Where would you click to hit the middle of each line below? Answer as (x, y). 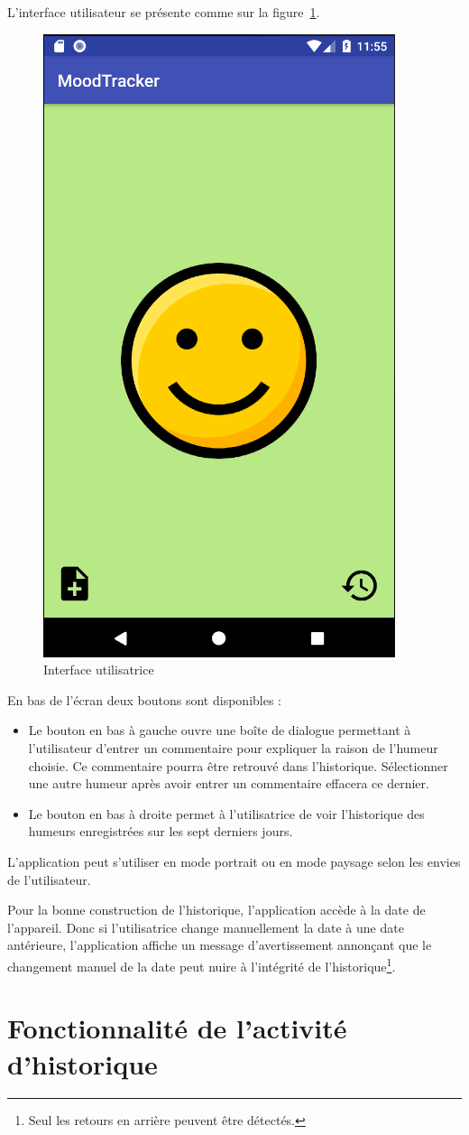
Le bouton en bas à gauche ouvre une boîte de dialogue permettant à (220, 730)
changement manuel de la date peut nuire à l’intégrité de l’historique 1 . (202, 964)
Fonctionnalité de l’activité (177, 1028)
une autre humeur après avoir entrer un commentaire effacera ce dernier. (229, 783)
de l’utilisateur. (49, 879)
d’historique (83, 1063)
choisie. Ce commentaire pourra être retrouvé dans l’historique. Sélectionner (238, 765)
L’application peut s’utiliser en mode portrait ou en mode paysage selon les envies (234, 861)
